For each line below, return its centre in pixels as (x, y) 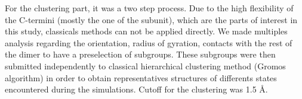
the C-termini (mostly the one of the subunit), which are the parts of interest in (151, 19)
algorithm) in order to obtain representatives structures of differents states (141, 77)
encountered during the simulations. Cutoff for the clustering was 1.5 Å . (136, 89)
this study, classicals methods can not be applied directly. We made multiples (146, 31)
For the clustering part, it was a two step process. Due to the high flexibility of (149, 8)
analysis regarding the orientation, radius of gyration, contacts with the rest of (149, 42)
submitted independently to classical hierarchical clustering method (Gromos (145, 66)
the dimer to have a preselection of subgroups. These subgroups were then (140, 54)
